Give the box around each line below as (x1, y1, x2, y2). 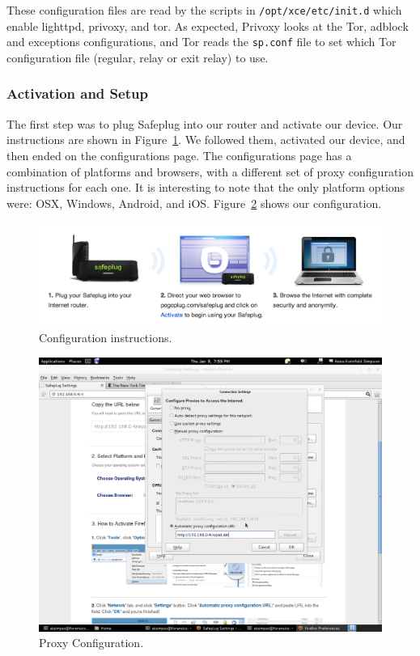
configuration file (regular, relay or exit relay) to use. (6, 49, 269, 66)
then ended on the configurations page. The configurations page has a (6, 146, 352, 163)
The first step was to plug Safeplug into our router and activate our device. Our (6, 115, 403, 132)
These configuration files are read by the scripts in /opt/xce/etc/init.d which (6, 2, 402, 18)
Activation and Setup (6, 83, 148, 104)
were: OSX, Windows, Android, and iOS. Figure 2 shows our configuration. (6, 194, 382, 211)
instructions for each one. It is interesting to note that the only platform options (6, 179, 405, 196)
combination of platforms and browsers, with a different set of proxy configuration (6, 163, 414, 180)
